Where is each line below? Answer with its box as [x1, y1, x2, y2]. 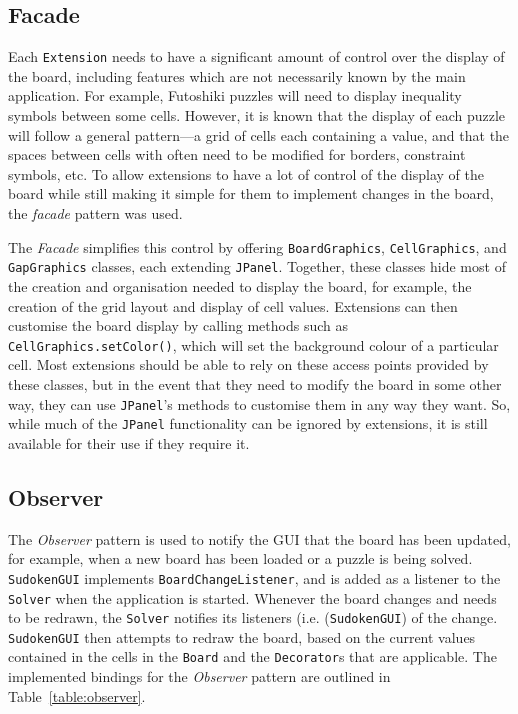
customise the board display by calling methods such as [8, 315, 348, 336]
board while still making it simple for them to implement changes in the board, [8, 183, 494, 204]
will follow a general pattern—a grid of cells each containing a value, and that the [8, 124, 510, 145]
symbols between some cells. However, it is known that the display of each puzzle [8, 105, 506, 126]
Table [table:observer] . [8, 685, 146, 706]
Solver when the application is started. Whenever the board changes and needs [8, 587, 497, 608]
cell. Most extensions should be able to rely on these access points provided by [8, 354, 489, 375]
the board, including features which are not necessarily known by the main [8, 65, 466, 86]
